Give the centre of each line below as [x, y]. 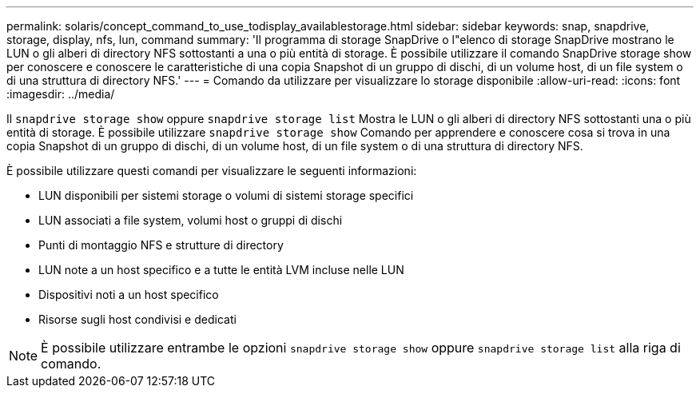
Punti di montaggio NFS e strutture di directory [161, 245]
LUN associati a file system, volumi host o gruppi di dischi [191, 220]
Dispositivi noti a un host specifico [129, 295]
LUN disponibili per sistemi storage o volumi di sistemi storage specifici [226, 195]
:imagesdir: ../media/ [61, 94]
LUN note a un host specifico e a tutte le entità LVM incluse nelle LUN [221, 270]
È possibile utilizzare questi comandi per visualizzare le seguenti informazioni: [212, 171]
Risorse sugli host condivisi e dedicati [137, 319]
